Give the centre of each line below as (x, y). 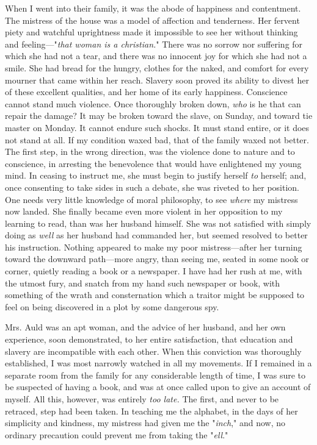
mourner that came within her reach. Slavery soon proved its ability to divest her (157, 80)
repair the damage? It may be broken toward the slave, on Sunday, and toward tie (159, 116)
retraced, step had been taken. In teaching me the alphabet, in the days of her (151, 411)
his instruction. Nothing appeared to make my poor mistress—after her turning (154, 247)
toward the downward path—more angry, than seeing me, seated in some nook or (157, 259)
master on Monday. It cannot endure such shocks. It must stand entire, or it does (157, 127)
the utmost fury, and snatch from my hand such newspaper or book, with (143, 283)
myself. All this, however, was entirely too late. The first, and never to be (142, 399)
